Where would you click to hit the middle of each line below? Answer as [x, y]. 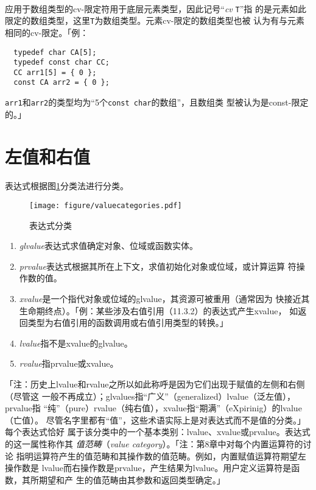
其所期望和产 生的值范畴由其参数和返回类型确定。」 [123, 479]
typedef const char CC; [61, 63]
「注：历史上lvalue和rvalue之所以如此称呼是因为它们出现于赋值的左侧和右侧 [155, 384]
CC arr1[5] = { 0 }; [55, 72]
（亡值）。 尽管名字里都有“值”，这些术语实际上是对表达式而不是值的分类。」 [155, 420]
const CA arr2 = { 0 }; [61, 83]
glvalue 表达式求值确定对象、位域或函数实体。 [108, 246]
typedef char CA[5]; [55, 52]
